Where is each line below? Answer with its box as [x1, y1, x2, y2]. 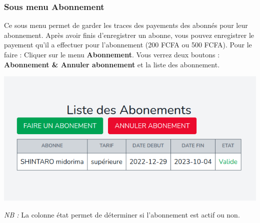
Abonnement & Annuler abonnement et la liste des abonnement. [4, 59, 220, 69]
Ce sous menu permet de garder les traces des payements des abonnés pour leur [4, 20, 248, 30]
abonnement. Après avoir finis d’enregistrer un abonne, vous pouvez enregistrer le [4, 29, 254, 40]
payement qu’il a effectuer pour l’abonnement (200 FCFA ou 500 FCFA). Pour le [4, 39, 252, 50]
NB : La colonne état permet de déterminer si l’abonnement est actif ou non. [4, 209, 240, 220]
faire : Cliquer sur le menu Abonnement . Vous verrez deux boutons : [4, 49, 220, 59]
